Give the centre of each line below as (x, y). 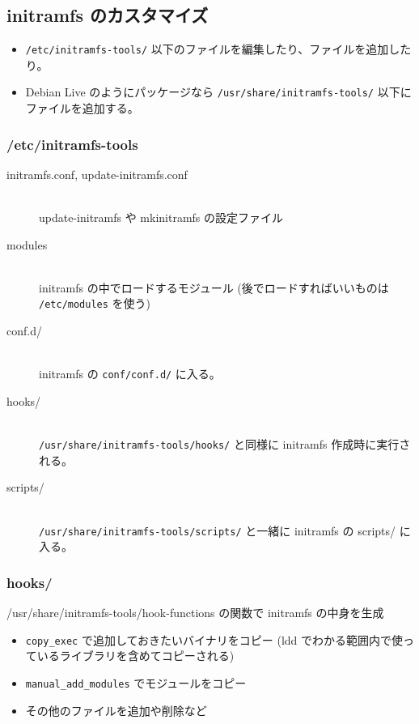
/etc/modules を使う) (95, 303)
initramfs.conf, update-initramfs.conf (97, 174)
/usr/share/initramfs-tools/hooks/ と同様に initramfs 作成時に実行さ (225, 444)
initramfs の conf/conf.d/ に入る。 (130, 374)
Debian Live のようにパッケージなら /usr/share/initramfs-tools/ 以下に (218, 92)
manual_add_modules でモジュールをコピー (136, 682)
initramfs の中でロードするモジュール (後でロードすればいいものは (214, 287)
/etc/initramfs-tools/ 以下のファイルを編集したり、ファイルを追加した (218, 49)
